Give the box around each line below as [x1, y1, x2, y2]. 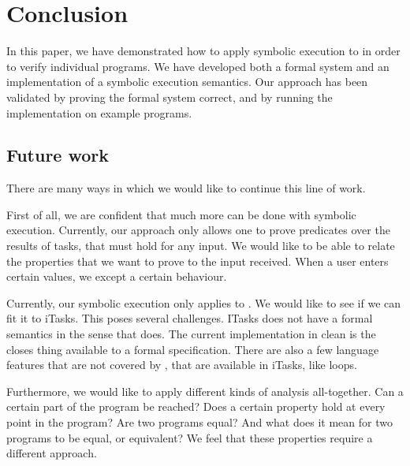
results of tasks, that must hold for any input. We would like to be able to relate [6, 237, 395, 254]
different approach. [6, 445, 97, 461]
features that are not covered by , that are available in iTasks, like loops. [6, 356, 357, 373]
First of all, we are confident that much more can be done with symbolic [6, 206, 356, 222]
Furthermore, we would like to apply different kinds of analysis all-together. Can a [6, 382, 404, 399]
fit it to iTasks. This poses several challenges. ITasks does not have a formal [6, 310, 373, 326]
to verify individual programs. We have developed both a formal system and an [6, 58, 389, 74]
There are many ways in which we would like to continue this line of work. [6, 180, 366, 196]
